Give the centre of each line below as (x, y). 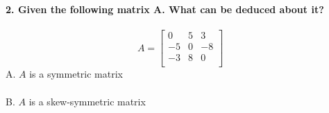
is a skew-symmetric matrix (87, 101)
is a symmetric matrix (76, 74)
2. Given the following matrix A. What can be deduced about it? (165, 9)
